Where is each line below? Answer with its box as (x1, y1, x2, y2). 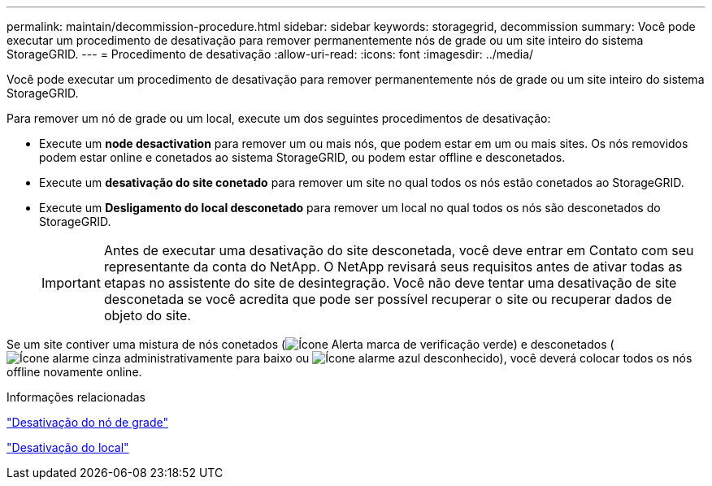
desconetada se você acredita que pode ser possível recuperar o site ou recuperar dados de (103, 291, 672, 307)
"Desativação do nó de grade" (7, 415, 168, 429)
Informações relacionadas (7, 390, 145, 404)
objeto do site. (103, 307, 191, 323)
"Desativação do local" (7, 440, 129, 454)
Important (41, 275, 101, 291)
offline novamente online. (7, 365, 142, 379)
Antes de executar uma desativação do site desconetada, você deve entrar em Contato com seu (103, 242, 694, 258)
